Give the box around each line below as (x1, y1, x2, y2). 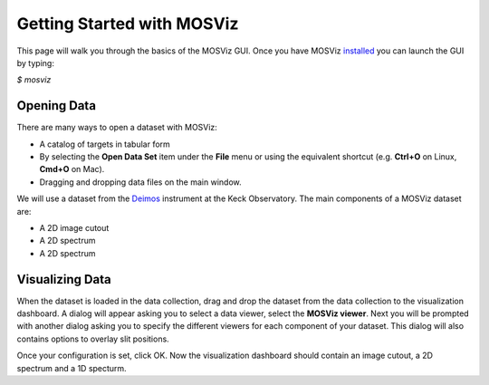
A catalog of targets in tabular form (39, 139, 171, 149)
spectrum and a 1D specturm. (16, 362, 127, 373)
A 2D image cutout (39, 222, 110, 233)
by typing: (16, 57, 54, 68)
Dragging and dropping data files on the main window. (39, 177, 242, 188)
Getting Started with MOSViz (16, 14, 239, 34)
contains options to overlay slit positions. (16, 333, 169, 344)
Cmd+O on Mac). (39, 164, 105, 175)
